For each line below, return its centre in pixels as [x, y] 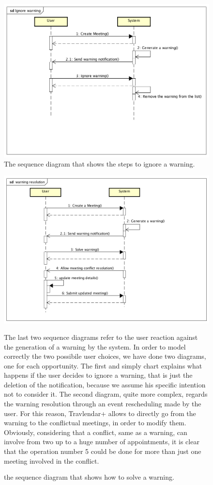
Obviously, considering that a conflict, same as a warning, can [96, 432]
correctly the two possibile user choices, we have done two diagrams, [105, 356]
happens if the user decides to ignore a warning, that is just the [98, 375]
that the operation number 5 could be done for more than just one [103, 451]
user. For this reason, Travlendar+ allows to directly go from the [100, 413]
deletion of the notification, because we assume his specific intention [105, 384]
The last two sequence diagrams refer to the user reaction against [101, 337]
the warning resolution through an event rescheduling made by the [103, 404]
